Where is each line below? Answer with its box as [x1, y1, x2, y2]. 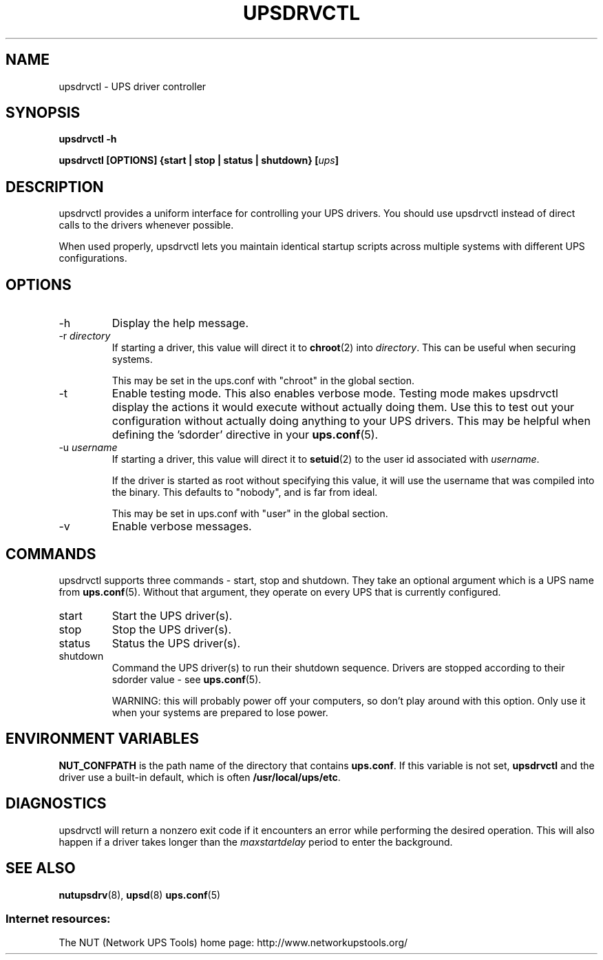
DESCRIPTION [6, 178, 104, 196]
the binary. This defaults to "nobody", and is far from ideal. [112, 486, 378, 499]
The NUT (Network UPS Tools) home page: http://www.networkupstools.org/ [59, 937, 408, 949]
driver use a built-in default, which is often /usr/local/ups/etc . [59, 771, 341, 783]
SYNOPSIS [6, 104, 81, 122]
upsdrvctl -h [59, 133, 117, 145]
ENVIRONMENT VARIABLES [6, 730, 199, 748]
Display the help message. [112, 316, 249, 331]
